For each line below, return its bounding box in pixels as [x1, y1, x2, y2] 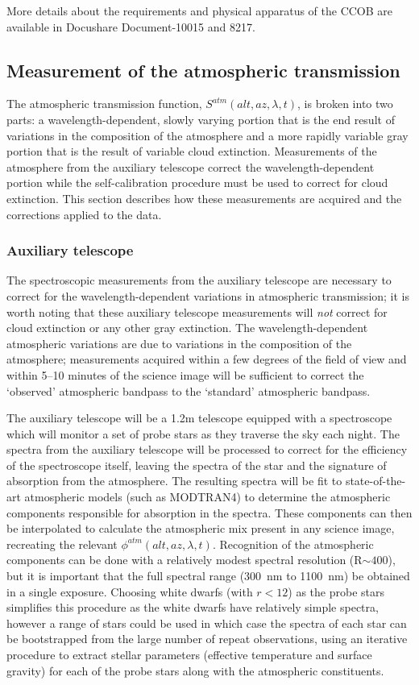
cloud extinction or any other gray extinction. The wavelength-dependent [6, 319, 368, 336]
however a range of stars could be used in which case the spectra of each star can [6, 614, 407, 631]
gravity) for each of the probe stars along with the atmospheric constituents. [6, 662, 384, 679]
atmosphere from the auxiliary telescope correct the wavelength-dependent [6, 158, 375, 175]
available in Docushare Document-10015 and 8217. [6, 18, 255, 35]
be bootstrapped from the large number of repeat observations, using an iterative [6, 630, 408, 647]
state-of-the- [345, 472, 406, 489]
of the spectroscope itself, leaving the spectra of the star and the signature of [6, 456, 387, 473]
